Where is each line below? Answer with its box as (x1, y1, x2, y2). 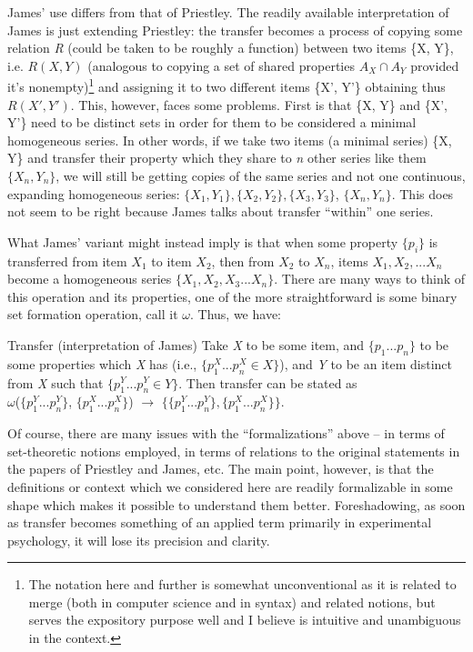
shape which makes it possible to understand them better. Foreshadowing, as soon (7, 495, 466, 514)
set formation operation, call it (7, 305, 178, 324)
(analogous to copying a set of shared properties (87, 55, 355, 75)
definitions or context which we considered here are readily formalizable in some (7, 476, 453, 496)
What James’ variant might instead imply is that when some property (7, 232, 398, 251)
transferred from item (7, 251, 127, 270)
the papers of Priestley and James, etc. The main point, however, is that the (7, 459, 434, 478)
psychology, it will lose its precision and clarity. (7, 530, 270, 549)
